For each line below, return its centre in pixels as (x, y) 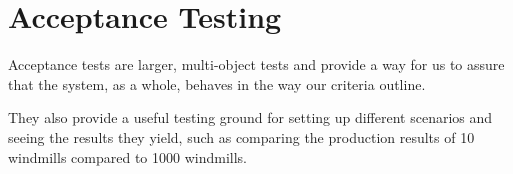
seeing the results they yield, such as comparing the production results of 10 (241, 136)
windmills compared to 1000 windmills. (127, 156)
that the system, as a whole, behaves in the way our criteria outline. (217, 83)
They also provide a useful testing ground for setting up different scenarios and (250, 117)
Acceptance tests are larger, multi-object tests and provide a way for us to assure (256, 64)
